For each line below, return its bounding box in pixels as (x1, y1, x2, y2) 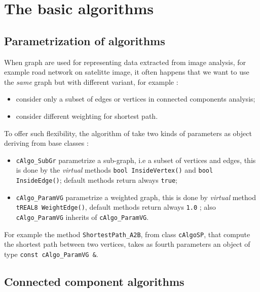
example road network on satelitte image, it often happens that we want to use (4, 67, 249, 77)
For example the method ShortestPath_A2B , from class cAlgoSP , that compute (4, 229, 250, 239)
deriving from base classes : (4, 138, 89, 148)
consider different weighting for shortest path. (16, 110, 158, 121)
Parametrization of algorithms (4, 33, 165, 48)
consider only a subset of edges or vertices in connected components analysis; (16, 93, 255, 104)
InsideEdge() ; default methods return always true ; (16, 175, 177, 185)
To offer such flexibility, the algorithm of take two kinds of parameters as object (4, 127, 252, 138)
